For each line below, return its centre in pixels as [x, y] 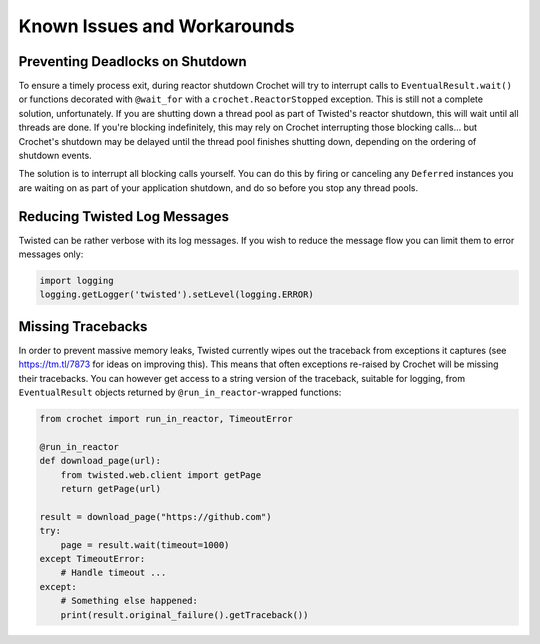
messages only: [51, 254]
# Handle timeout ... [113, 573]
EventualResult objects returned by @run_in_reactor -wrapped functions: [180, 392]
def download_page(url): [100, 461]
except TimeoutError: [92, 559]
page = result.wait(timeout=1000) [145, 544]
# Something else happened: [129, 601]
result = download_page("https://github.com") [155, 516]
